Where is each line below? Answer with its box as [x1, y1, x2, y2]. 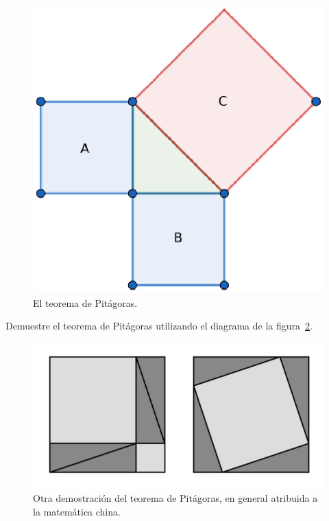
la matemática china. [33, 504, 121, 518]
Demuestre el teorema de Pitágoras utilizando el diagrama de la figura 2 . [5, 319, 313, 333]
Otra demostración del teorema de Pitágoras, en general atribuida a [33, 491, 318, 505]
